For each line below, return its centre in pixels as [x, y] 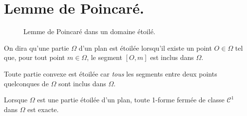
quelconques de [26, 83]
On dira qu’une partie [37, 48]
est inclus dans [172, 57]
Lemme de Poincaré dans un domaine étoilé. [89, 31]
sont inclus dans [82, 83]
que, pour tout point [35, 57]
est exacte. [43, 109]
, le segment [104, 57]
